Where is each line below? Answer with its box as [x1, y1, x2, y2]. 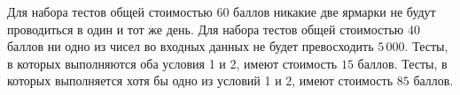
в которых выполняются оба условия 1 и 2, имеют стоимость [7, 54, 338, 72]
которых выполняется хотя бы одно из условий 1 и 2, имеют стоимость [7, 71, 394, 90]
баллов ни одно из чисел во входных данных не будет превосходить [7, 37, 374, 55]
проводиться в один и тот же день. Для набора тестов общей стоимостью [7, 19, 404, 38]
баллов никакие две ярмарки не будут [233, 3, 436, 20]
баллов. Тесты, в [357, 54, 448, 72]
